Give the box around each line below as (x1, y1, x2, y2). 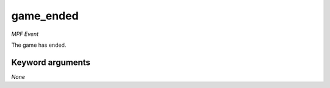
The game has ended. (11, 41, 67, 49)
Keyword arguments (11, 57, 91, 67)
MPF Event (11, 30, 39, 38)
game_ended (11, 9, 79, 22)
